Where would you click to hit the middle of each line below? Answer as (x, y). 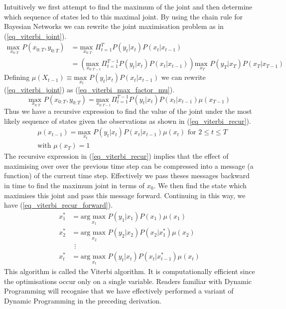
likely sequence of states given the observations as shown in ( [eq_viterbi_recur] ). (128, 121)
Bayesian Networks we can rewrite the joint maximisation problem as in (114, 26)
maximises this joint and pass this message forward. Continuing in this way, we (125, 195)
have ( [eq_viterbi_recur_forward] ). (59, 205)
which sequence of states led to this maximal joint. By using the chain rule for (123, 16)
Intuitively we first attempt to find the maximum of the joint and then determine (128, 6)
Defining (17, 77)
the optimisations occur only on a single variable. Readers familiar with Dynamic (128, 281)
